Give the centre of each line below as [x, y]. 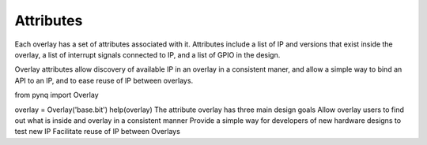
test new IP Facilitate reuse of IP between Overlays [98, 132]
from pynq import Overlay [57, 95]
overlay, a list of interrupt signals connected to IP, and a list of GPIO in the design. [147, 54]
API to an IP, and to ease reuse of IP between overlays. [104, 80]
